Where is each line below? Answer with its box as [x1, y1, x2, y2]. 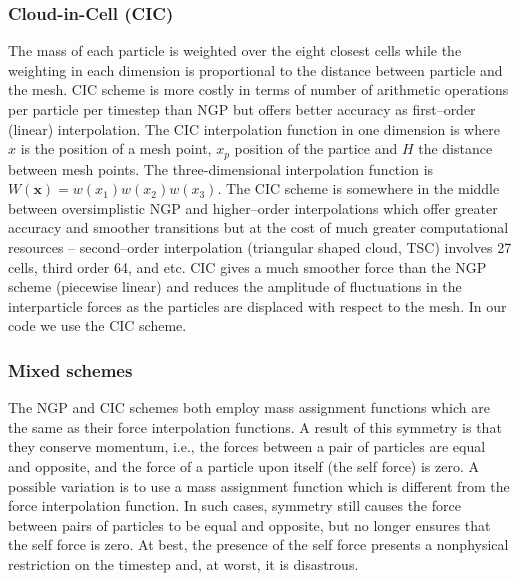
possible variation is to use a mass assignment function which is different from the [8, 475, 510, 496]
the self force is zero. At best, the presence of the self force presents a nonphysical [8, 534, 509, 555]
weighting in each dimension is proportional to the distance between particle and [8, 59, 503, 80]
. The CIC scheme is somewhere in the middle [217, 178, 500, 199]
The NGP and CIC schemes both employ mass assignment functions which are [8, 397, 490, 418]
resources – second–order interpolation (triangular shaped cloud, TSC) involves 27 [8, 237, 512, 258]
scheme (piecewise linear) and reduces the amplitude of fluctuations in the [8, 276, 462, 297]
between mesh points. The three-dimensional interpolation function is [8, 158, 434, 179]
